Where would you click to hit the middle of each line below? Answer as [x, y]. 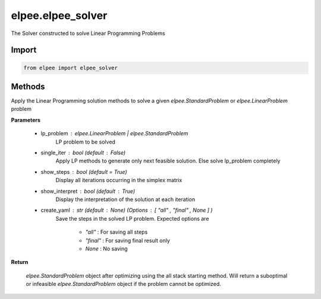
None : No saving [106, 249]
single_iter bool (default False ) [83, 152]
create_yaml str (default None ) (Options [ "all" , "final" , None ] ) [127, 210]
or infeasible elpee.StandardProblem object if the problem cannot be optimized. [123, 284]
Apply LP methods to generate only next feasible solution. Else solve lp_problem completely [168, 161]
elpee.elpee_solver [59, 15]
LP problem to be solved [86, 142]
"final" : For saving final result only [128, 240]
